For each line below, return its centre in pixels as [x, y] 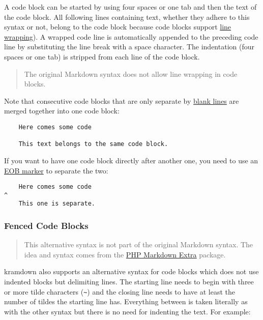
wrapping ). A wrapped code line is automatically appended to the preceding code [131, 36]
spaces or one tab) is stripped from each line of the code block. [102, 56]
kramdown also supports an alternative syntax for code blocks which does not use [131, 271]
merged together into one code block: [62, 111]
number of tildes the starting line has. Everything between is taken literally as [126, 301]
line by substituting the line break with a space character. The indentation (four [129, 47]
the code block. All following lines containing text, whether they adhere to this [127, 17]
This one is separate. [57, 204]
